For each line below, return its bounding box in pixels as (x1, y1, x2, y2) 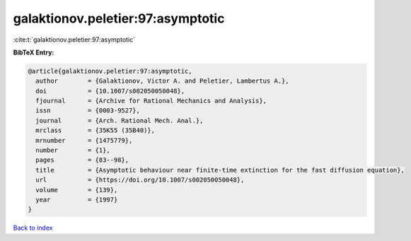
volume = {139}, (35, 186, 118, 194)
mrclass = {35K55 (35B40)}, (35, 127, 156, 134)
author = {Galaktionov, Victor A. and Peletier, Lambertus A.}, (35, 77, 289, 85)
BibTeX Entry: (13, 48, 54, 57)
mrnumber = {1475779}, (35, 136, 133, 144)
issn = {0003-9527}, (35, 107, 141, 114)
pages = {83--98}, (35, 156, 129, 164)
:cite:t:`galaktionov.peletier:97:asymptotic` (13, 35, 136, 44)
